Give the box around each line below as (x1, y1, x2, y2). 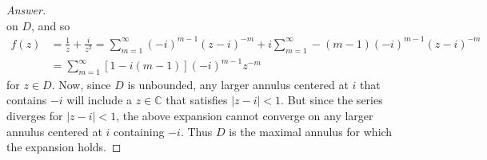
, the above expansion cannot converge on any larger (116, 107, 373, 124)
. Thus (180, 123, 213, 139)
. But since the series (281, 92, 383, 108)
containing (114, 123, 165, 139)
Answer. (6, 2, 46, 18)
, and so (31, 17, 70, 33)
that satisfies (166, 92, 228, 108)
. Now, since (51, 76, 111, 92)
